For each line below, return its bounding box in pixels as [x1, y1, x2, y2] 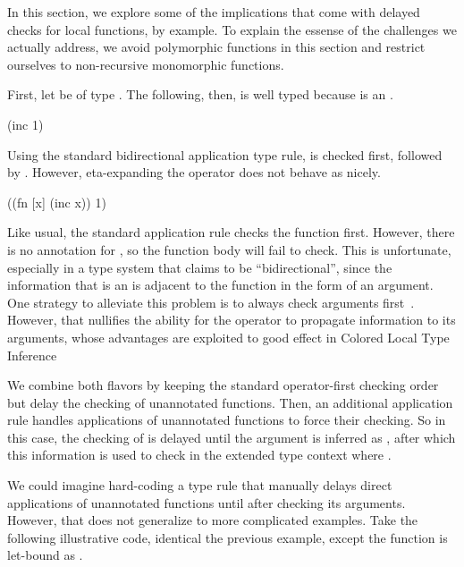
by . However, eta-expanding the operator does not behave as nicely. [7, 163, 381, 182]
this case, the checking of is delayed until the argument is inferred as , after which [7, 427, 456, 446]
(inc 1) [7, 114, 44, 133]
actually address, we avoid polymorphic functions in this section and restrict [7, 38, 426, 56]
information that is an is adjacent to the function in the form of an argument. [7, 275, 434, 294]
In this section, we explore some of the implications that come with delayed [7, 3, 420, 21]
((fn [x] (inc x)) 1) [7, 192, 106, 211]
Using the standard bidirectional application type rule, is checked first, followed [7, 145, 443, 164]
